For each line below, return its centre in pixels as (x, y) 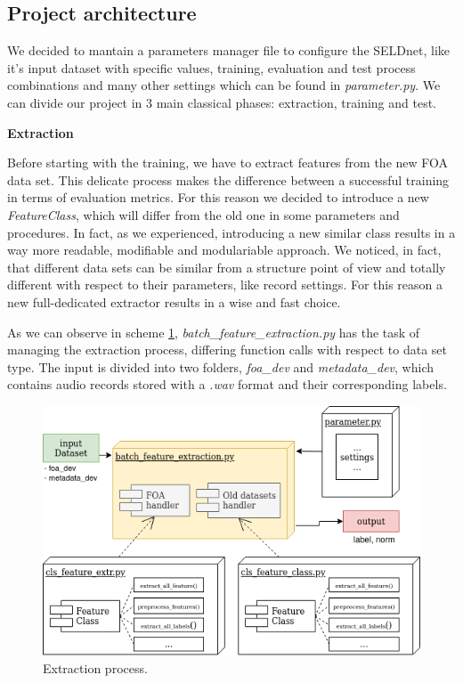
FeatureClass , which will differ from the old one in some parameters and (203, 214)
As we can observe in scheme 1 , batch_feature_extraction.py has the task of (214, 332)
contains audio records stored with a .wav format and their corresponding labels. (227, 384)
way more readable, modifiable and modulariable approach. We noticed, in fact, (224, 250)
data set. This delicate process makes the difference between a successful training (228, 179)
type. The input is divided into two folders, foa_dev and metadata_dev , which (220, 366)
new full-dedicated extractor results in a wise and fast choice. (174, 301)
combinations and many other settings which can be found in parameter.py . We (224, 85)
